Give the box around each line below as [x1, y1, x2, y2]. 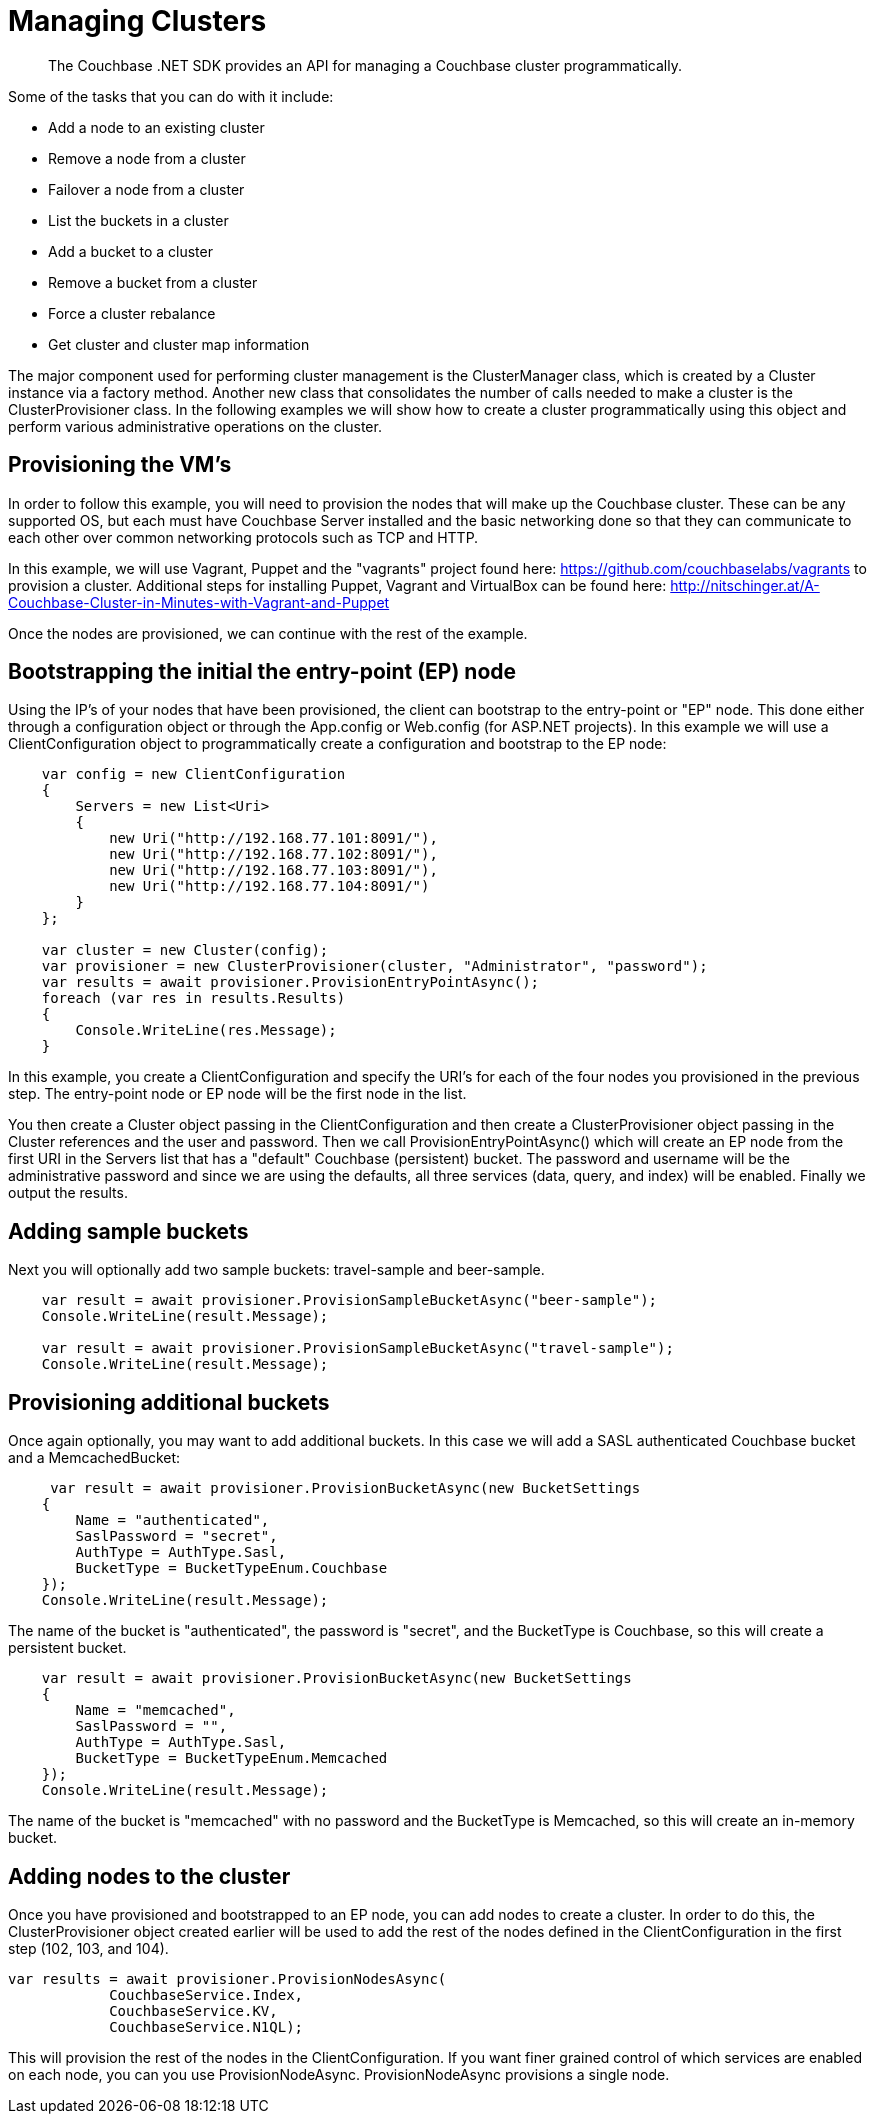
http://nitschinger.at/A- [670, 576, 820, 594]
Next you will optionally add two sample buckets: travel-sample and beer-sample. [8, 1261, 545, 1279]
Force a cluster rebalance [48, 304, 216, 322]
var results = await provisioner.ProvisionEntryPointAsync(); [41, 974, 540, 991]
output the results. [8, 1184, 128, 1202]
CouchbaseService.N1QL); [109, 2018, 304, 2035]
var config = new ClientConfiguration [41, 766, 346, 783]
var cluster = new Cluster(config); [41, 942, 329, 959]
